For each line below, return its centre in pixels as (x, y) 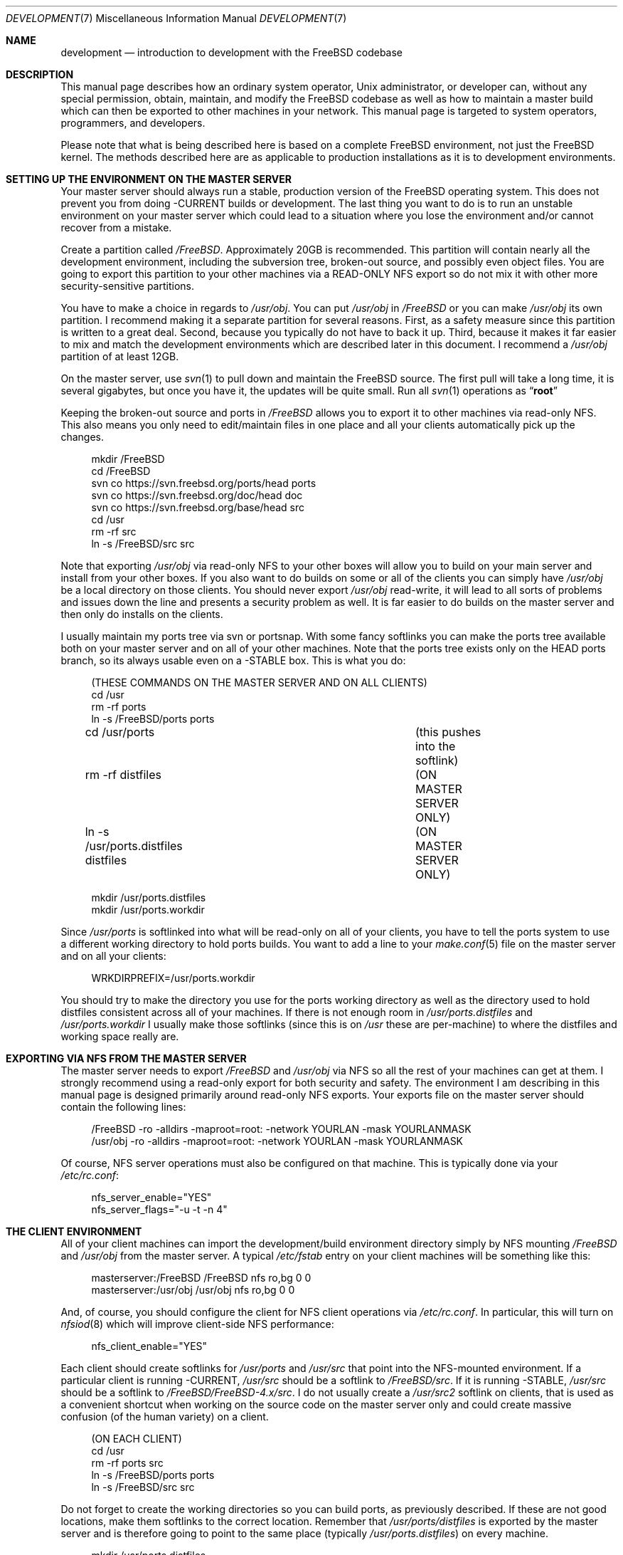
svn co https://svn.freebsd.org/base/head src (198, 507)
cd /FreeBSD (121, 471)
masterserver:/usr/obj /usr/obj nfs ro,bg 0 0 (193, 1290)
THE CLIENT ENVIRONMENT (74, 1231)
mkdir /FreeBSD (128, 459)
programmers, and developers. (133, 123)
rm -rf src (114, 532)
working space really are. (120, 1036)
